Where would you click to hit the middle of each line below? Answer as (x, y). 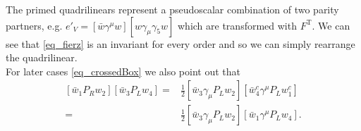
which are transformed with (237, 25)
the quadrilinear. (42, 57)
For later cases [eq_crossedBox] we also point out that (123, 71)
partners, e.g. (34, 25)
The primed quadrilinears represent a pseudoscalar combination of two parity (172, 9)
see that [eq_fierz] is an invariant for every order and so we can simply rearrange (180, 43)
